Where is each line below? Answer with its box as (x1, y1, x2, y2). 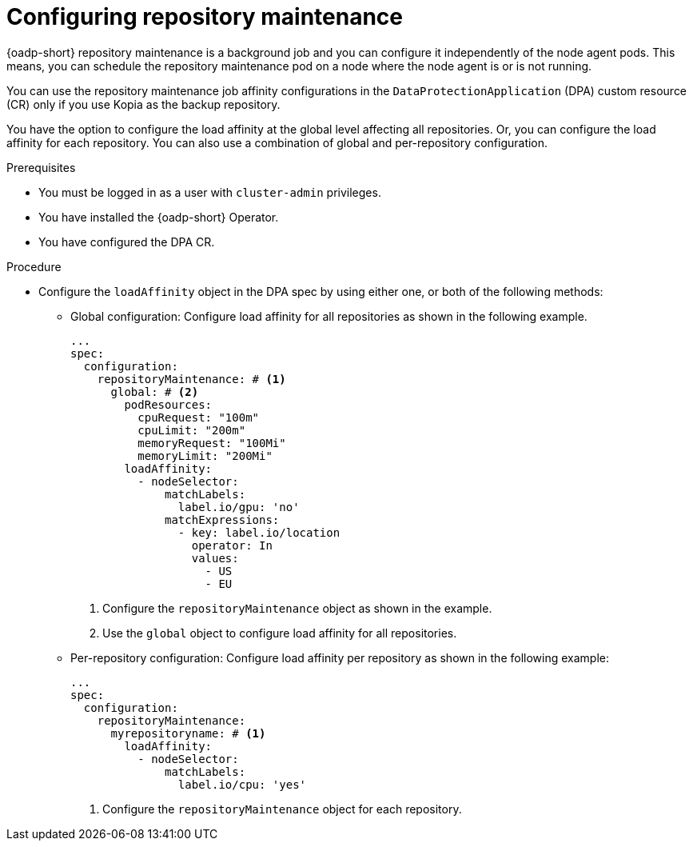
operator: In (191, 538, 273, 552)
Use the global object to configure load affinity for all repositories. (102, 625, 457, 640)
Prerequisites (6, 160, 76, 174)
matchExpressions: (165, 513, 280, 526)
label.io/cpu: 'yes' (177, 777, 307, 791)
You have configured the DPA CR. (38, 234, 215, 249)
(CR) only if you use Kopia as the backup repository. (6, 97, 281, 111)
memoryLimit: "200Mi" (137, 449, 273, 462)
